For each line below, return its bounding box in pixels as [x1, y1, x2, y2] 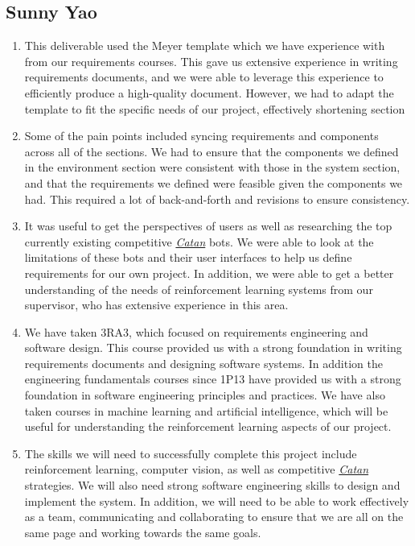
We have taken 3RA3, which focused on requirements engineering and [24, 323, 368, 340]
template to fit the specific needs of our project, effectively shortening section [24, 100, 405, 117]
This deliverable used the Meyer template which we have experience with [24, 37, 385, 54]
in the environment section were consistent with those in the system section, [24, 159, 401, 176]
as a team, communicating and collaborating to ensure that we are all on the [24, 508, 404, 525]
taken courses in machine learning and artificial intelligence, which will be [24, 402, 388, 419]
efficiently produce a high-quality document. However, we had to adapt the [24, 84, 394, 101]
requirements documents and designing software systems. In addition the [24, 354, 383, 371]
